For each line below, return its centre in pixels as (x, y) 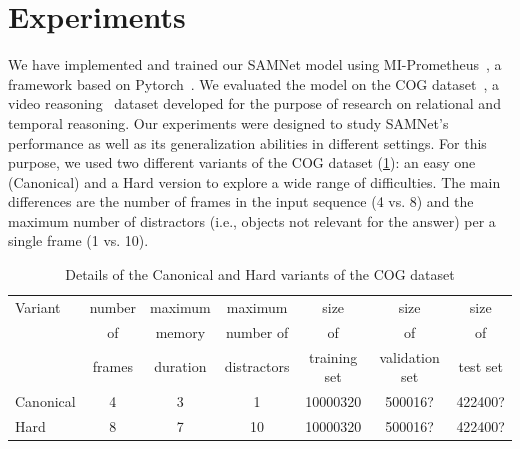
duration (180, 366)
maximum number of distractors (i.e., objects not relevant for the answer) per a (252, 220)
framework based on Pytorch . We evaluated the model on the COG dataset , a (253, 83)
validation (409, 356)
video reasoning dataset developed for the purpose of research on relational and (254, 103)
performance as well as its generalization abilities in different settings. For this (247, 142)
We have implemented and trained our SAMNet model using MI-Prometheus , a (255, 64)
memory (180, 331)
